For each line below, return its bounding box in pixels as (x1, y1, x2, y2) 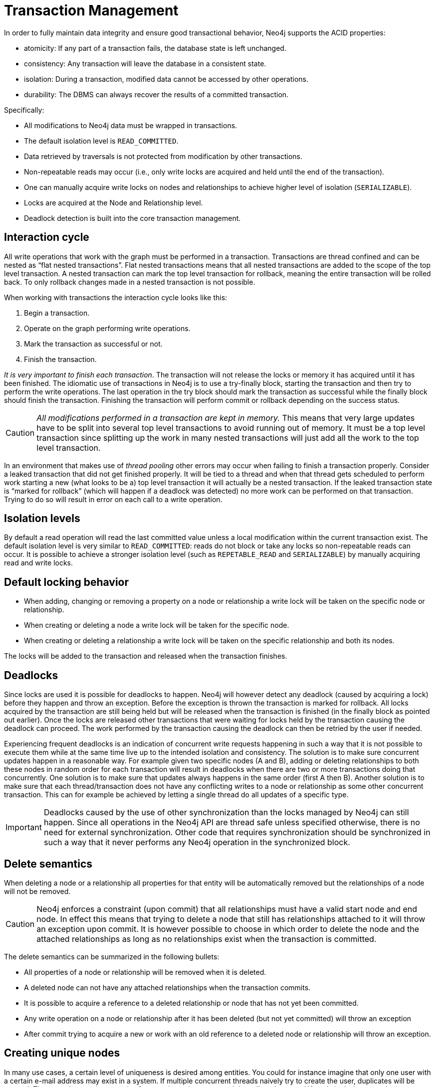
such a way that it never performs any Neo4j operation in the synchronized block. (43, 837, 350, 848)
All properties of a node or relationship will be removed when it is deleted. (24, 967, 266, 976)
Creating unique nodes (4, 1047, 120, 1060)
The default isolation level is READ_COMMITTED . (24, 136, 179, 145)
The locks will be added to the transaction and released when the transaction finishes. (4, 652, 287, 661)
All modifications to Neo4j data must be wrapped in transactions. (24, 121, 237, 130)
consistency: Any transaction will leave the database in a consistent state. (24, 59, 266, 68)
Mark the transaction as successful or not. (24, 339, 163, 348)
